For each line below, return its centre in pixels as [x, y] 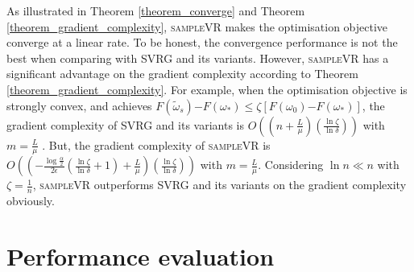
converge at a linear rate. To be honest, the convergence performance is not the [202, 42]
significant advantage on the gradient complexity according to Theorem [182, 74]
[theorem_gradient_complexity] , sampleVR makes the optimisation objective [197, 26]
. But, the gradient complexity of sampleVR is [156, 144]
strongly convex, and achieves [79, 105]
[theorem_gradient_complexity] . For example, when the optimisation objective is [207, 89]
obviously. [31, 201]
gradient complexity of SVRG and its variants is [125, 124]
